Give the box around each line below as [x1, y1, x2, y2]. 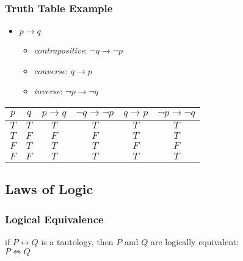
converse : [34, 64, 68, 77]
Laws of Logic [5, 179, 93, 198]
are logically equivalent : [150, 235, 239, 248]
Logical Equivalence [5, 211, 104, 226]
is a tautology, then [41, 235, 114, 248]
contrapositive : [34, 44, 87, 57]
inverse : [34, 85, 63, 97]
